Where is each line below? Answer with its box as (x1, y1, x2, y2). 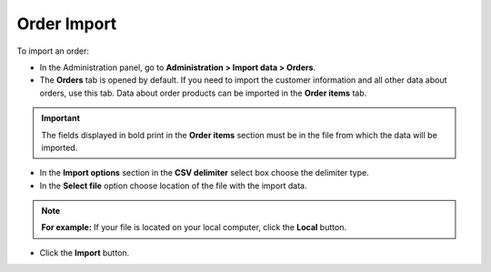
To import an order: (16, 45, 90, 56)
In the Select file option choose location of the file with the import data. (39, 180, 308, 191)
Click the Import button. (39, 247, 130, 258)
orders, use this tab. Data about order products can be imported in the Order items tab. (39, 87, 367, 98)
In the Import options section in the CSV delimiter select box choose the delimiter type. (39, 167, 370, 178)
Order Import (16, 14, 117, 34)
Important (41, 113, 81, 124)
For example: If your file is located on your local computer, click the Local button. (41, 222, 347, 233)
